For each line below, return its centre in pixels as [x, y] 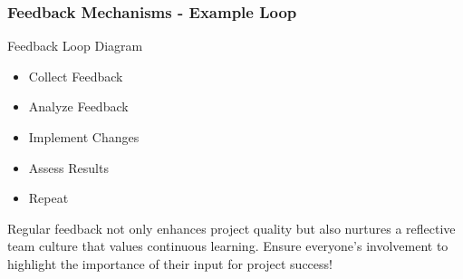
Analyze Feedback [78, 106]
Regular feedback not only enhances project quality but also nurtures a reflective [231, 228]
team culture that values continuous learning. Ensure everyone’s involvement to [228, 246]
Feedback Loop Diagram [75, 46]
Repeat [48, 198]
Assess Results [68, 167]
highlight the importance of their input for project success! [170, 263]
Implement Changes [84, 137]
